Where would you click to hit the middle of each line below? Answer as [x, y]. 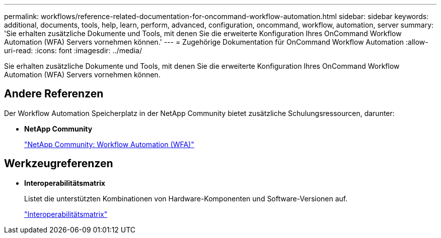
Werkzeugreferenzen [59, 164]
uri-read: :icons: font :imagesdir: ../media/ [73, 50]
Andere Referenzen [54, 94]
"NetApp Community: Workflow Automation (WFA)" [109, 144]
